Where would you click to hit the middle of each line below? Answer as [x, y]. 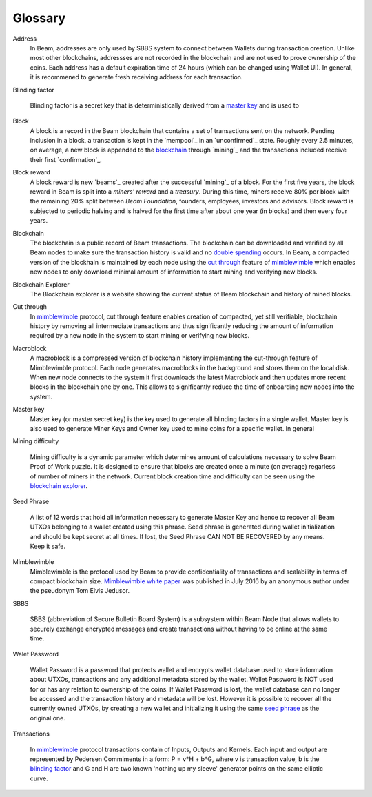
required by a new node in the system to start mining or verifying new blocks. [140, 336]
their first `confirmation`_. [66, 159]
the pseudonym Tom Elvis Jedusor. [80, 591]
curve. [39, 778]
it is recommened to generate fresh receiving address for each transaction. [136, 77]
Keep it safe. [48, 546]
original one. [48, 718]
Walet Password [35, 654]
